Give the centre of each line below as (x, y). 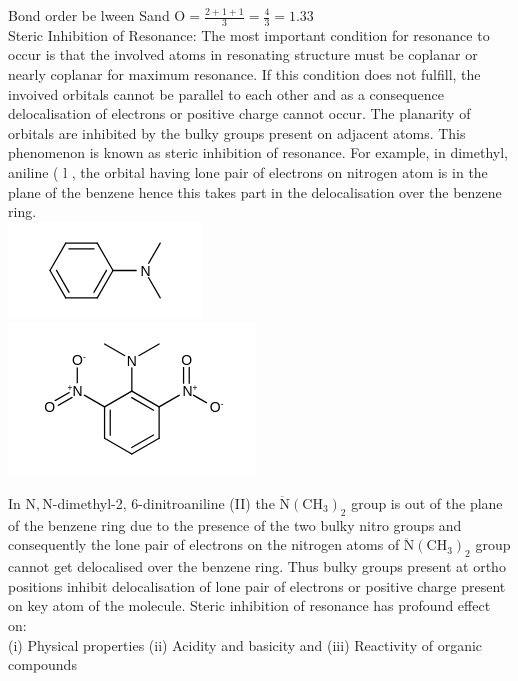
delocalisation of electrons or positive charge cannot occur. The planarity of (239, 113)
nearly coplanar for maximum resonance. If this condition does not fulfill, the (244, 74)
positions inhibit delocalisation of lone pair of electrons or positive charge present (257, 585)
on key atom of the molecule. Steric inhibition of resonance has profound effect (249, 605)
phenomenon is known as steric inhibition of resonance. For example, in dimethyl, (258, 152)
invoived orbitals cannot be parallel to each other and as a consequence (226, 93)
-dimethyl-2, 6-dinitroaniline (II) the (163, 502)
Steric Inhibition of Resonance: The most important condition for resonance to (249, 34)
